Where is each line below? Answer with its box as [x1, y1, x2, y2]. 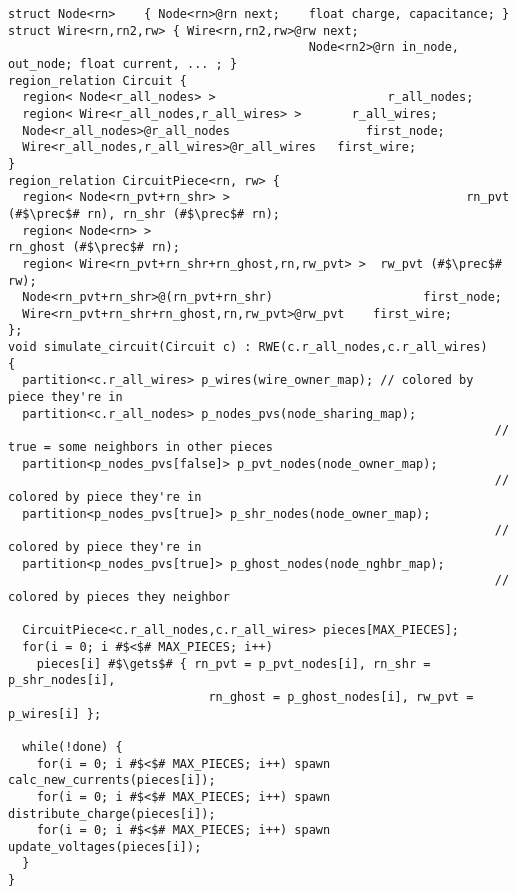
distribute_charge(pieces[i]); [8, 806, 216, 821]
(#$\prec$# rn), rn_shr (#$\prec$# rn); [8, 206, 281, 221]
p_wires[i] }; [8, 706, 102, 721]
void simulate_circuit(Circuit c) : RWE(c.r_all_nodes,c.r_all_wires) [8, 340, 488, 355]
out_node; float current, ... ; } [8, 56, 238, 71]
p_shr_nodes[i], [8, 673, 116, 688]
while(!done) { [22, 739, 123, 754]
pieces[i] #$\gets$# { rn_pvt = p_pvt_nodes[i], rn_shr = [36, 656, 431, 671]
